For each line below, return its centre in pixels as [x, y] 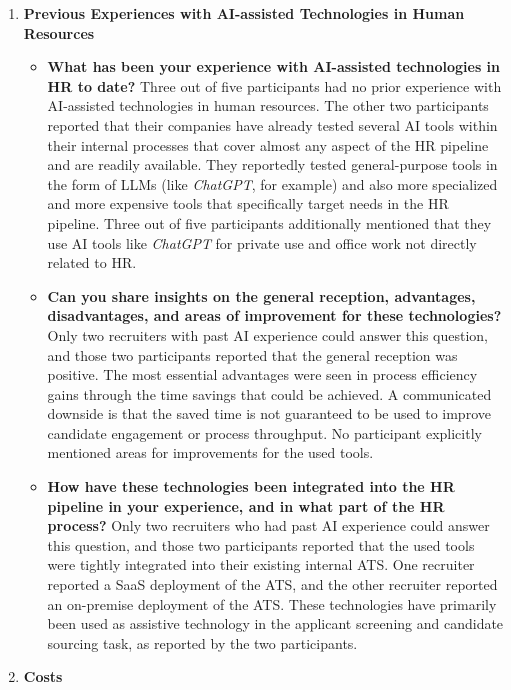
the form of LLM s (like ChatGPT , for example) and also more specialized [272, 183]
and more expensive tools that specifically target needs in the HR [248, 203]
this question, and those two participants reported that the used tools [261, 544]
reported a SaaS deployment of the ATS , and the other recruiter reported [272, 584]
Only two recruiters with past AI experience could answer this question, [267, 334]
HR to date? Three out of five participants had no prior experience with [274, 85]
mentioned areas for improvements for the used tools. [210, 452]
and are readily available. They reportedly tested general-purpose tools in [272, 164]
